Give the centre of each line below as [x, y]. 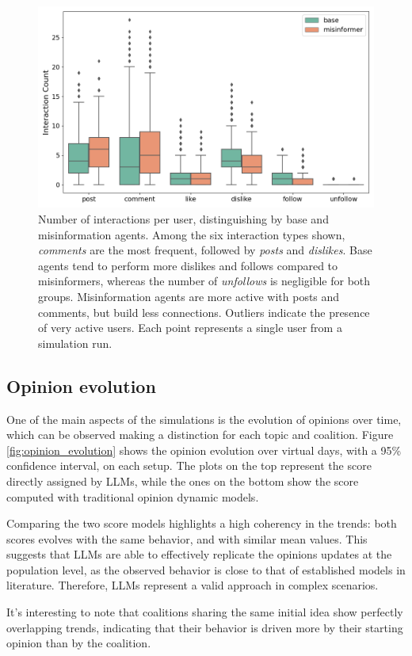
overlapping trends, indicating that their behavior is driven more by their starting [205, 627]
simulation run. [75, 343]
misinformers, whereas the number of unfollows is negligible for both [204, 281]
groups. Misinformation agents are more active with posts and [189, 296]
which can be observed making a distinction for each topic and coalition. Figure [200, 435]
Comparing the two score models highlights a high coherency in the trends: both [202, 523]
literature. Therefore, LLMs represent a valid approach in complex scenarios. [193, 585]
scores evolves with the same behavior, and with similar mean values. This [187, 538]
